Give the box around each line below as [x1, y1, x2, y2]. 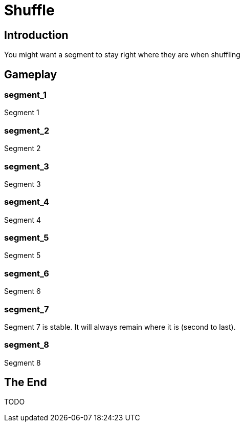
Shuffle [4, 2, 55, 19]
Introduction [4, 28, 69, 41]
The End [4, 376, 47, 389]
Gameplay [4, 68, 57, 81]
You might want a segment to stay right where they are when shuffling [4, 50, 240, 59]
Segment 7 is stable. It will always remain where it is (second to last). [4, 322, 236, 331]
